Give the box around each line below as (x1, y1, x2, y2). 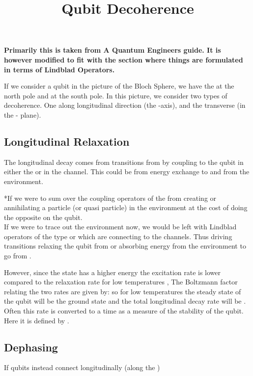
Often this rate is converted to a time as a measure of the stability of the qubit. (4, 306, 244, 316)
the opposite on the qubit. (4, 212, 83, 222)
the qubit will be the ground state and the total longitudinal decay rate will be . (4, 296, 246, 306)
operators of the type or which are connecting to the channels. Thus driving (4, 231, 232, 241)
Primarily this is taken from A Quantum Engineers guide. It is (4, 45, 221, 55)
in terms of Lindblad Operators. (4, 64, 115, 74)
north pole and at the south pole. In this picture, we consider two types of (4, 90, 227, 100)
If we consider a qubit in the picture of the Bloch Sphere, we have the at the (4, 81, 234, 91)
